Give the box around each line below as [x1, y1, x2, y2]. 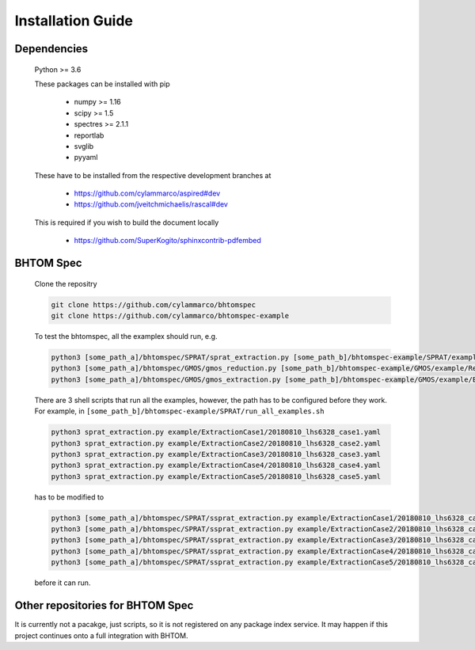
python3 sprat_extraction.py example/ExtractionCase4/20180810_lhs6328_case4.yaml [51, 461, 382, 470]
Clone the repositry [34, 279, 98, 288]
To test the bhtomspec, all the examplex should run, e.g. [34, 332, 218, 341]
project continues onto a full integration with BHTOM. [14, 630, 188, 640]
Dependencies [14, 42, 89, 55]
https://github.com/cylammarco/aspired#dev [74, 188, 221, 198]
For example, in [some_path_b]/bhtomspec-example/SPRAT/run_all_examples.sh [34, 406, 325, 416]
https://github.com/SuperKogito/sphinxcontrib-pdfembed [74, 236, 261, 245]
